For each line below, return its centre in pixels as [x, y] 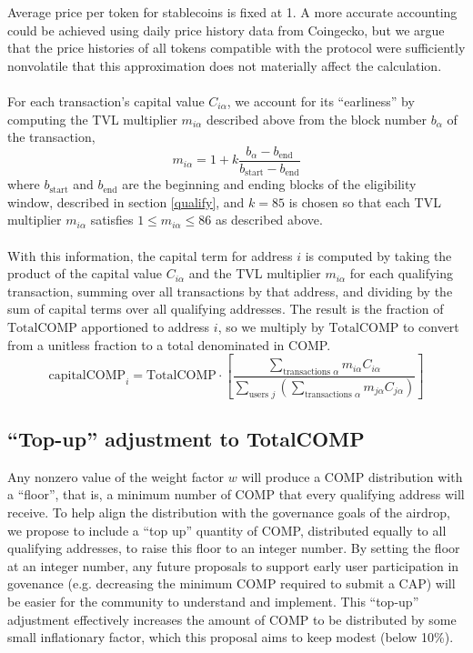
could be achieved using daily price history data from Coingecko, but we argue [226, 30]
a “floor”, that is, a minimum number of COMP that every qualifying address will [236, 494]
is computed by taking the [378, 255]
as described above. [269, 220]
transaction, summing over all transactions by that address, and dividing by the [230, 291]
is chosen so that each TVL [365, 201]
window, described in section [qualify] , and [126, 201]
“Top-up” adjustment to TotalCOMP [186, 439]
